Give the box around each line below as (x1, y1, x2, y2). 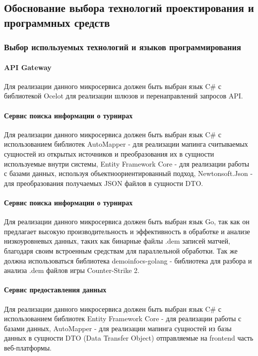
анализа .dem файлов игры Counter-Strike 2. (4, 265, 139, 275)
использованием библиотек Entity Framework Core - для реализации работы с (4, 313, 242, 324)
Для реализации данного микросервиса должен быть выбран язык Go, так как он (4, 216, 250, 227)
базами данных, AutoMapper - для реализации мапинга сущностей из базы (4, 323, 232, 333)
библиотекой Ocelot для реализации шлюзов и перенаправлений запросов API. (4, 90, 243, 101)
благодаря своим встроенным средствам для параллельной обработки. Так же (4, 245, 238, 256)
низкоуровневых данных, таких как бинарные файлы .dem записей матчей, (4, 236, 230, 246)
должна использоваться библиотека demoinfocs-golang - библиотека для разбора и (4, 255, 252, 266)
